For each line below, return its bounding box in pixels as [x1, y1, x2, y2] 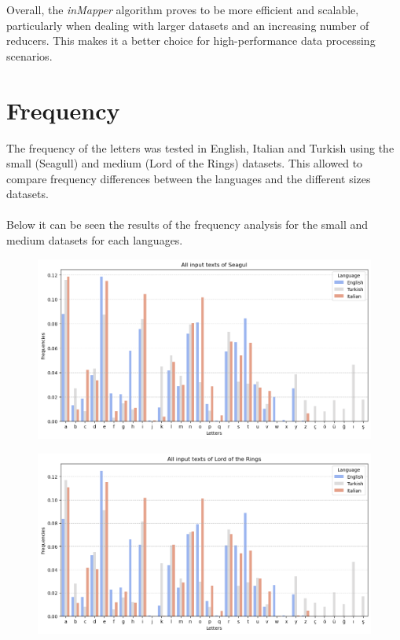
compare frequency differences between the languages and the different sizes [6, 170, 371, 186]
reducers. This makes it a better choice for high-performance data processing [6, 32, 376, 49]
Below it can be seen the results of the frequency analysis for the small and [6, 216, 369, 233]
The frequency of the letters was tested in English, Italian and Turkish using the [6, 139, 394, 156]
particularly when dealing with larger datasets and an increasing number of [6, 17, 369, 33]
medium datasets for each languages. [6, 232, 183, 248]
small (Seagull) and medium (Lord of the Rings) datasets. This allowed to [6, 155, 363, 171]
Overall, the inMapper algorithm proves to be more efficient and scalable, [6, 2, 359, 17]
